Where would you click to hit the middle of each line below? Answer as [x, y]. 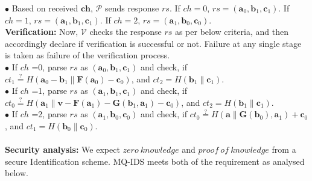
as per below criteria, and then [231, 32]
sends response [132, 8]
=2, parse [49, 114]
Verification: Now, [42, 32]
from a [284, 149]
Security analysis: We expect [62, 149]
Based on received [45, 8]
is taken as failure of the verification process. [88, 55]
